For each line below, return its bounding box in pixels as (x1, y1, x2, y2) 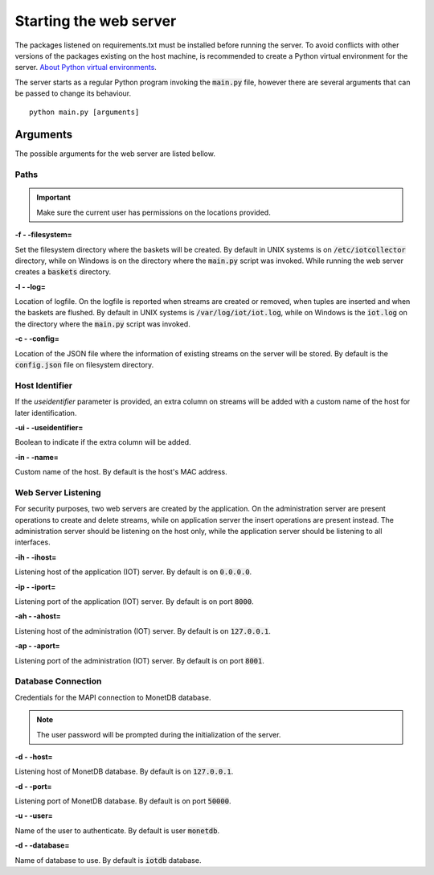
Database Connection (14, 676, 102, 687)
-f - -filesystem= (14, 230, 72, 240)
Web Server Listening (14, 487, 101, 498)
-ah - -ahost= (14, 611, 62, 621)
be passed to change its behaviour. (14, 88, 132, 98)
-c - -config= (14, 334, 59, 343)
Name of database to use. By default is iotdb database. (14, 855, 202, 865)
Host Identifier (14, 380, 73, 391)
